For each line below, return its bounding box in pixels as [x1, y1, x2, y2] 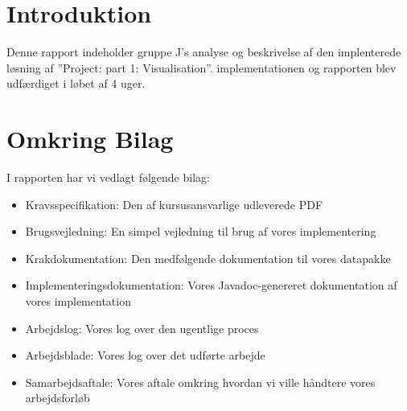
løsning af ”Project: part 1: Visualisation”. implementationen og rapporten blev [6, 59, 397, 76]
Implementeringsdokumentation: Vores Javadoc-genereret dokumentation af [25, 277, 397, 294]
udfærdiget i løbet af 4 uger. [6, 75, 146, 92]
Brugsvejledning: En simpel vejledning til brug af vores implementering [25, 223, 376, 240]
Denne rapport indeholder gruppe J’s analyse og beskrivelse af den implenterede [6, 43, 401, 60]
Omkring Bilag [6, 122, 174, 155]
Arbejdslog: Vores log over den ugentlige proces [25, 319, 259, 336]
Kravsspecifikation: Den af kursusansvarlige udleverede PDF [25, 195, 323, 212]
